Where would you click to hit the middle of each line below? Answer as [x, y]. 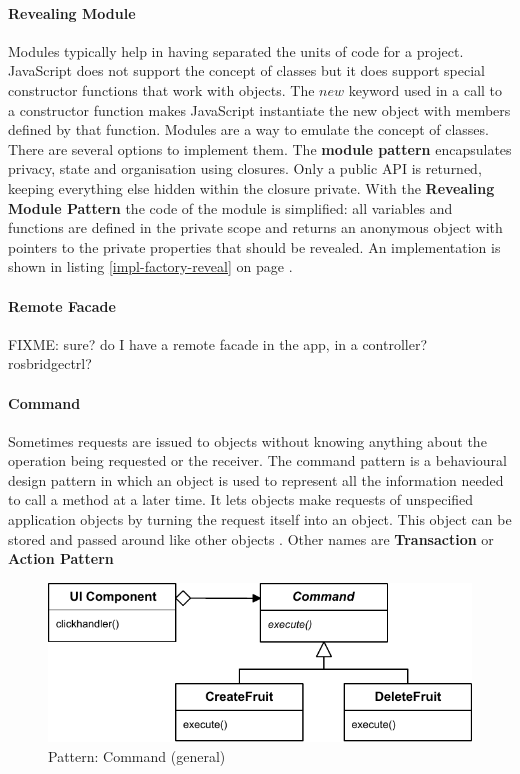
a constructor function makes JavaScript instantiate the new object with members [259, 109]
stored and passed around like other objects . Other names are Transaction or [251, 538]
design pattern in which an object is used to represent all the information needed [256, 479]
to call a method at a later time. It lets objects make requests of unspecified [241, 499]
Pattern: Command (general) [137, 756]
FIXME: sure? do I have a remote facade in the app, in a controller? [218, 343]
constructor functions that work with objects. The [161, 89]
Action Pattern [61, 558]
